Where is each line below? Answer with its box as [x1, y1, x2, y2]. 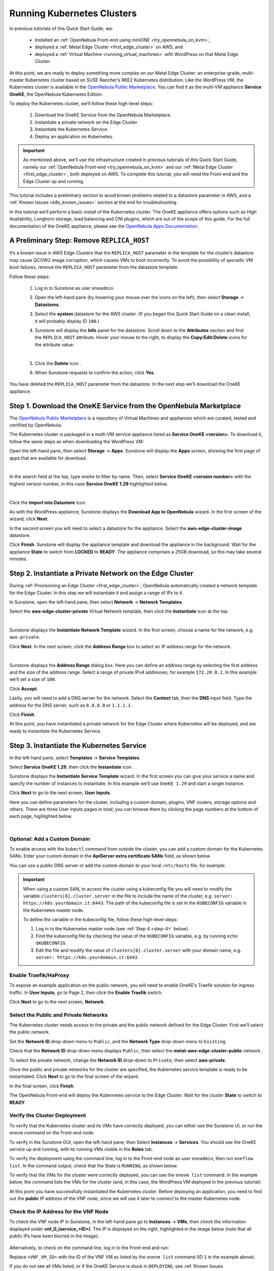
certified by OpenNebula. [9, 422, 62, 428]
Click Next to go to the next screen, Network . [9, 998, 105, 1005]
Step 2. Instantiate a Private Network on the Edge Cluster [9, 569, 194, 578]
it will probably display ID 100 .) [35, 318, 99, 324]
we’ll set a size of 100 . [9, 676, 56, 682]
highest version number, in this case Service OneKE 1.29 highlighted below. [9, 480, 168, 487]
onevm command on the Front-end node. [9, 1130, 95, 1136]
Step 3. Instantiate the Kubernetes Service [9, 741, 147, 750]
